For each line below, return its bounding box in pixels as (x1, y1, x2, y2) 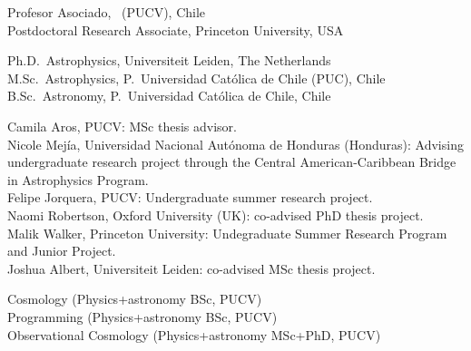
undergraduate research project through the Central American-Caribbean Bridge (7, 152, 456, 171)
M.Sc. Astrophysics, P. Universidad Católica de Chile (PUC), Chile (7, 68, 386, 87)
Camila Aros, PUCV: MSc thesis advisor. (7, 116, 237, 135)
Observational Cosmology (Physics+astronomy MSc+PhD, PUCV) (7, 325, 381, 344)
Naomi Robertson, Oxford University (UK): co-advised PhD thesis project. (7, 205, 424, 224)
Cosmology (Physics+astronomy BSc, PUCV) (7, 289, 262, 308)
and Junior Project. (7, 241, 116, 260)
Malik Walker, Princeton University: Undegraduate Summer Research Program (7, 223, 447, 242)
